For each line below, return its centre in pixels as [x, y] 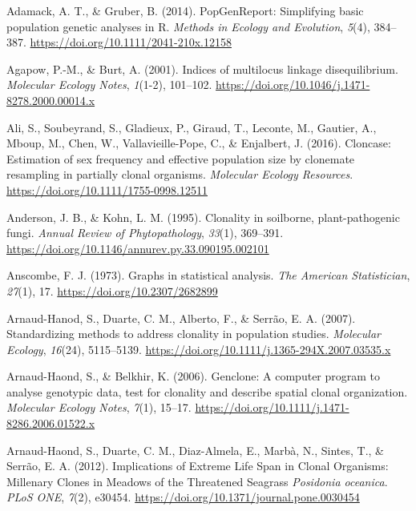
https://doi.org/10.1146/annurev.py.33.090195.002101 [138, 248]
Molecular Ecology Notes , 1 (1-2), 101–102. [109, 84]
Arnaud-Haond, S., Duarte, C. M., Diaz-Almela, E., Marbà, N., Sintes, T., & [196, 450]
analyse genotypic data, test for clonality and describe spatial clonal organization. [207, 391]
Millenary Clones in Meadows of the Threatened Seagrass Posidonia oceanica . [197, 481]
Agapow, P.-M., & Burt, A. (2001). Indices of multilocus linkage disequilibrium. [202, 68]
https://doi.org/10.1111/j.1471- [272, 407]
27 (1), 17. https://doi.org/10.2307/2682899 [112, 290]
